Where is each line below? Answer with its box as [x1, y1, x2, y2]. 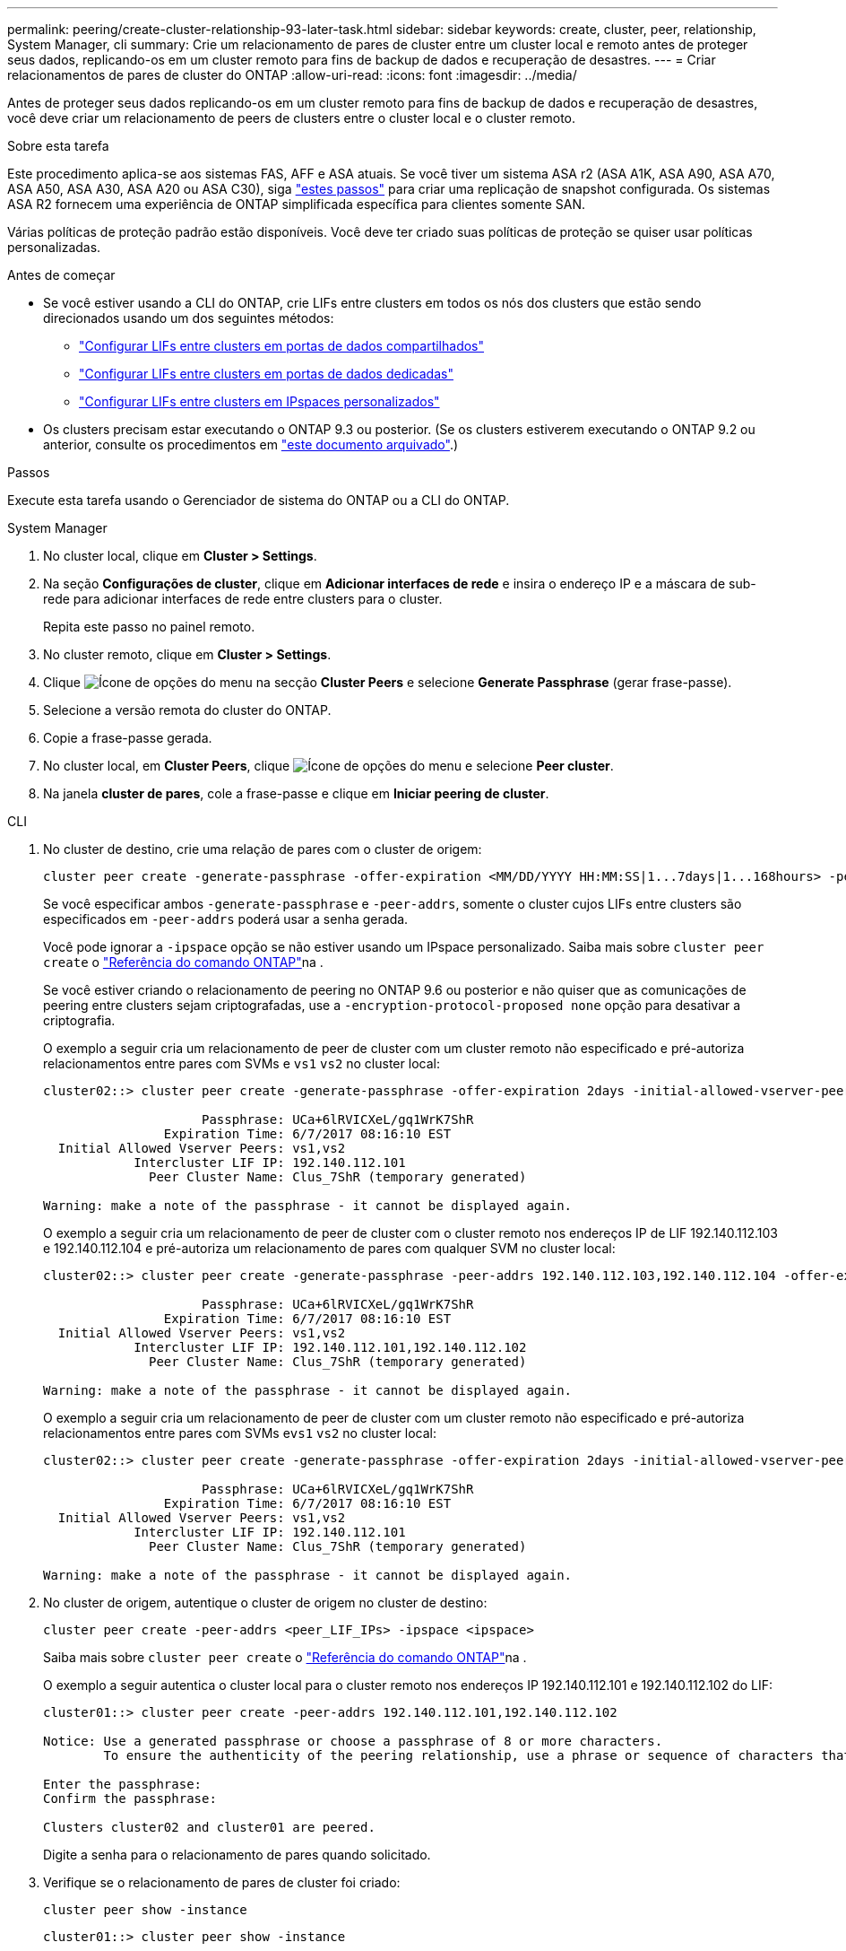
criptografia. [43, 1013, 116, 1028]
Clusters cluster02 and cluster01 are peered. [43, 1820, 376, 1834]
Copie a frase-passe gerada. [43, 730, 212, 745]
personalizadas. [7, 240, 101, 255]
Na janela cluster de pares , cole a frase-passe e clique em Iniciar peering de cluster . [43, 786, 549, 801]
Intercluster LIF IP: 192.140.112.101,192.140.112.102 [134, 1340, 527, 1354]
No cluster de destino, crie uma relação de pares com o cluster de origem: [43, 841, 482, 857]
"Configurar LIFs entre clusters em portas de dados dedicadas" [79, 366, 453, 381]
